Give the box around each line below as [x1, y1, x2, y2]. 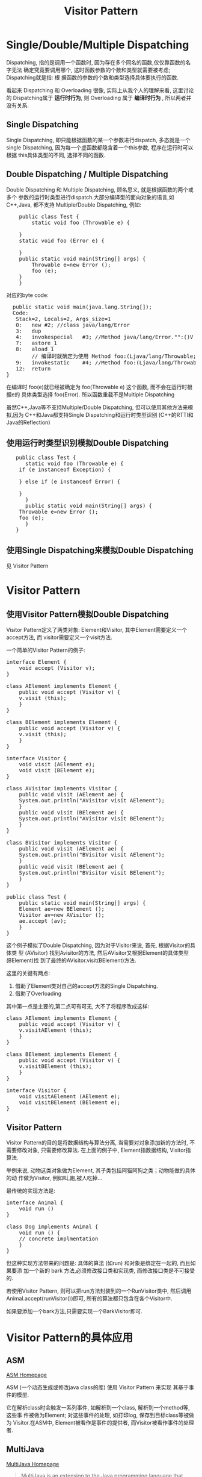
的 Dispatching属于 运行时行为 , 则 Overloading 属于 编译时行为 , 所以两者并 [6, 94, 192, 101]
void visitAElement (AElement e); [19, 1093, 121, 1100]
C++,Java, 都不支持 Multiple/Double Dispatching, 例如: [6, 201, 141, 208]
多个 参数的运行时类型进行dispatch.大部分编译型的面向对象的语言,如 [6, 193, 174, 201]
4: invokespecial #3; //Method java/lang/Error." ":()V [16, 333, 194, 340]
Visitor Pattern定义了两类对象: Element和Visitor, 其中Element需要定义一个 [6, 626, 188, 634]
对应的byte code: [6, 291, 49, 299]
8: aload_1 [16, 345, 54, 352]
